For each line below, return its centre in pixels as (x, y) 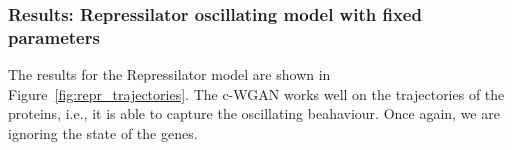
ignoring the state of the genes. (103, 132)
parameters (54, 36)
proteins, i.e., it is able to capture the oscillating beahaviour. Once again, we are (254, 113)
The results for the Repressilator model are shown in (169, 74)
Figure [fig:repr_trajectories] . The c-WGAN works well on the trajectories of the (256, 93)
